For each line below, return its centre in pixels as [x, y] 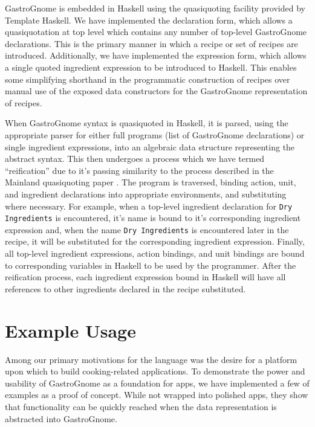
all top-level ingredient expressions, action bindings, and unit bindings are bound [155, 253]
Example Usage [70, 330]
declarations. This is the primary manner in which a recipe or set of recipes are [151, 43]
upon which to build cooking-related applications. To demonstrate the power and [155, 371]
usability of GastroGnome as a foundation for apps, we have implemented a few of [157, 383]
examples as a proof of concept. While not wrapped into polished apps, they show [157, 395]
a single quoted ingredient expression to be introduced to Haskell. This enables [151, 67]
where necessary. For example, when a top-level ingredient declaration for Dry [149, 206]
